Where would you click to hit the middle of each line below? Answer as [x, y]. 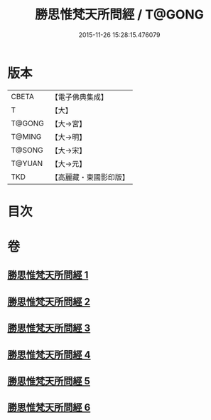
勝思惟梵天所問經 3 [49, 328]
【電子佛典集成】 [79, 97]
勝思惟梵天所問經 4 [49, 355]
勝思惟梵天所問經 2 [49, 301]
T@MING [26, 136]
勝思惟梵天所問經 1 [48, 275]
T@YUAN [27, 163]
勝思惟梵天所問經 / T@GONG [119, 15]
